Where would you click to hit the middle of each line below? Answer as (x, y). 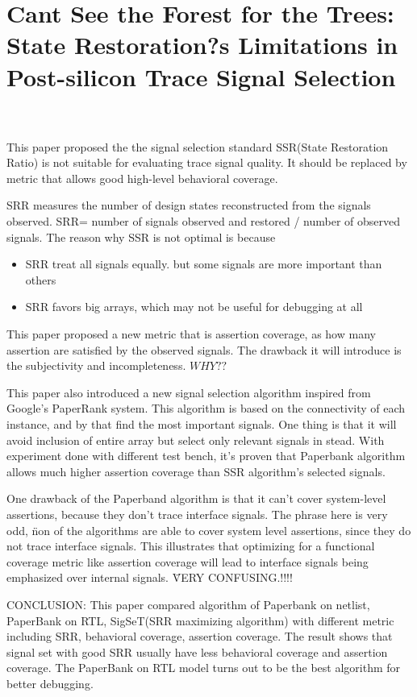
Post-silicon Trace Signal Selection (201, 76)
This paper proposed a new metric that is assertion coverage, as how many (191, 334)
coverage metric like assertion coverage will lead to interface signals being (188, 561)
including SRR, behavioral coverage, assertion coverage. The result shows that (200, 636)
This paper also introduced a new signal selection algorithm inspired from (189, 392)
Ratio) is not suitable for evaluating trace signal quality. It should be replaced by (207, 162)
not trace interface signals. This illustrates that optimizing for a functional (191, 546)
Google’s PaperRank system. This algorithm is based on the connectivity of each (206, 408)
